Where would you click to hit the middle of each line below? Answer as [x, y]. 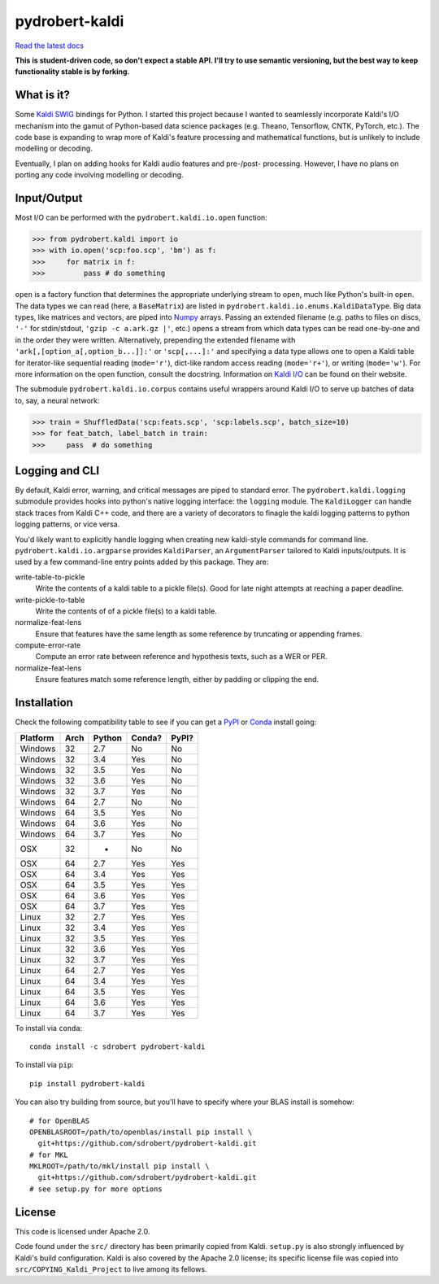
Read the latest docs [50, 46]
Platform [37, 738]
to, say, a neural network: [58, 400]
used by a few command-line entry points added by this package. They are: [142, 562]
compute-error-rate [48, 645]
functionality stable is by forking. [72, 72]
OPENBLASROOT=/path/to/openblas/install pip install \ [141, 1132]
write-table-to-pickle [50, 577]
